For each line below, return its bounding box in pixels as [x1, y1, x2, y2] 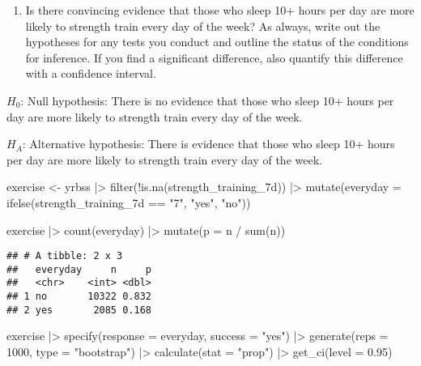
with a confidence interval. [25, 65, 156, 82]
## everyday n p [6, 263, 151, 275]
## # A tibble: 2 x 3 [6, 250, 123, 262]
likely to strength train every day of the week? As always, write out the [25, 17, 381, 34]
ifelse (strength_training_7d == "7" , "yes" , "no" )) [6, 194, 251, 211]
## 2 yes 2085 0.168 [6, 304, 151, 316]
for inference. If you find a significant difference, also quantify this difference [25, 49, 403, 66]
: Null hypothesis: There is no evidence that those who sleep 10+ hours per [20, 91, 394, 109]
